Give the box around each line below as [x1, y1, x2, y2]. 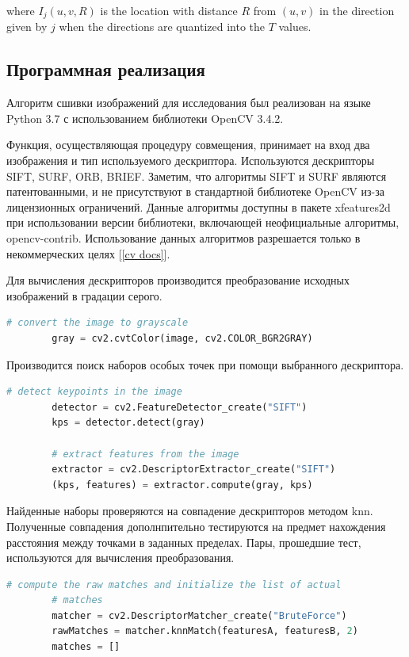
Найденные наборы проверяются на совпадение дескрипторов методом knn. [6, 502, 373, 519]
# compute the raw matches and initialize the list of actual [6, 579, 342, 590]
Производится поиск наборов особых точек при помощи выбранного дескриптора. [6, 356, 404, 372]
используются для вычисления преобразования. [6, 549, 235, 566]
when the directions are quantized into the [59, 18, 265, 35]
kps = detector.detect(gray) [52, 417, 205, 429]
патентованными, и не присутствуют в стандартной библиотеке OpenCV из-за [6, 183, 384, 200]
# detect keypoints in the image [6, 386, 182, 398]
